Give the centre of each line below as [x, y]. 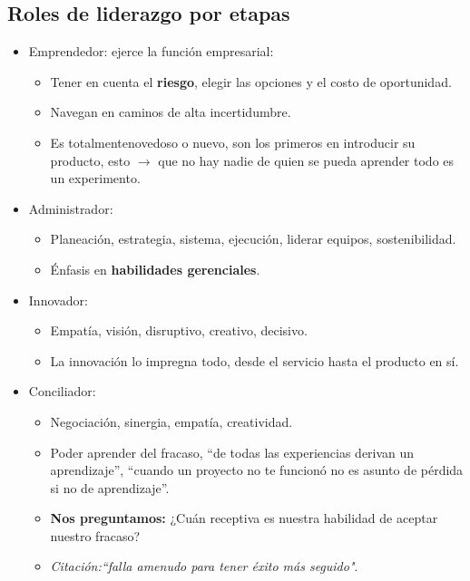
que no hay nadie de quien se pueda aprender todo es [306, 160]
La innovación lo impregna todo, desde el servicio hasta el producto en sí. [255, 360]
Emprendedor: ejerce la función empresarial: [151, 51]
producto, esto [90, 160]
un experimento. [95, 178]
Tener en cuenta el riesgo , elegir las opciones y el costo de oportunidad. [251, 81]
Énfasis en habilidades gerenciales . [155, 269]
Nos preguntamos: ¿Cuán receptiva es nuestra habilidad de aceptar [244, 518]
